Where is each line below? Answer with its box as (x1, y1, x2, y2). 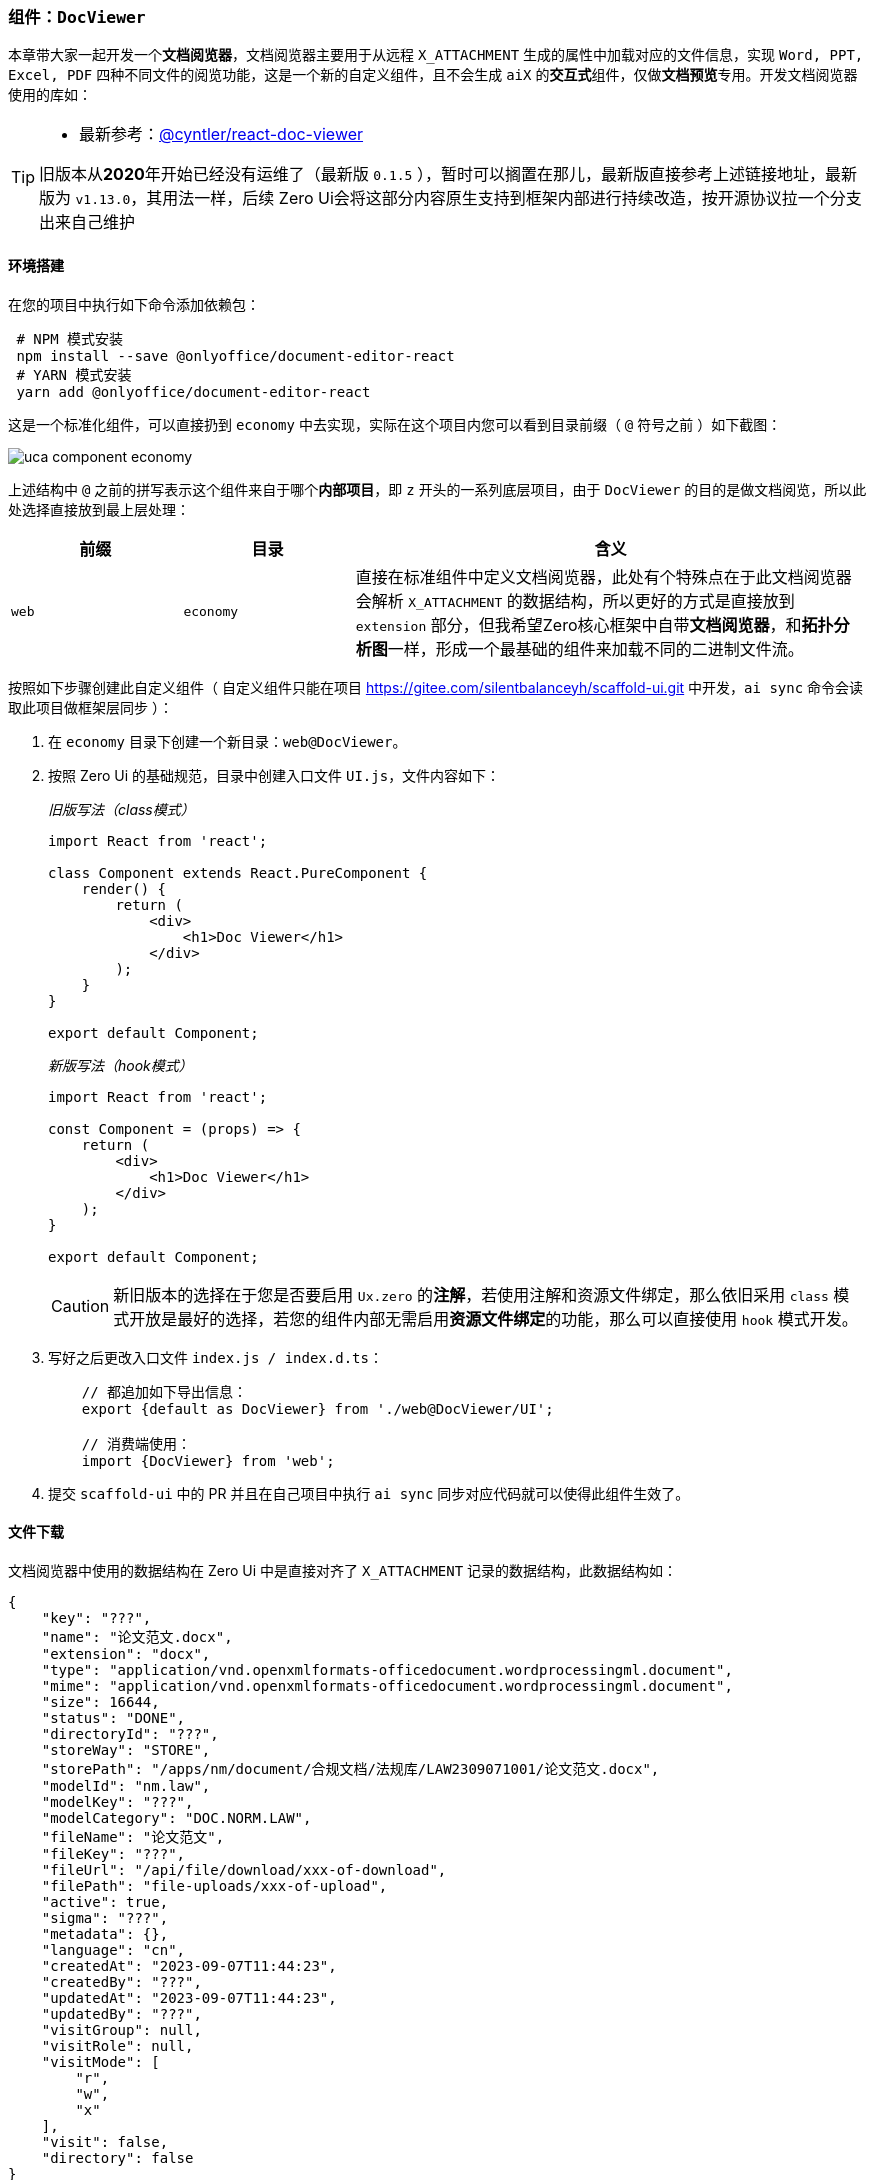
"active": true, (41, 1893, 169, 1910)
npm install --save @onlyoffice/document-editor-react (16, 347, 455, 364)
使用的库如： (8, 86, 92, 104)
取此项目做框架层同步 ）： (8, 698, 173, 716)
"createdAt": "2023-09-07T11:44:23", (41, 1957, 337, 1974)
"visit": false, (41, 2133, 169, 2150)
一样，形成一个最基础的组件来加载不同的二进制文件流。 (387, 638, 804, 659)
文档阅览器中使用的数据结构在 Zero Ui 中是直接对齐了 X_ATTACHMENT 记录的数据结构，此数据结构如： (8, 1561, 678, 1579)
